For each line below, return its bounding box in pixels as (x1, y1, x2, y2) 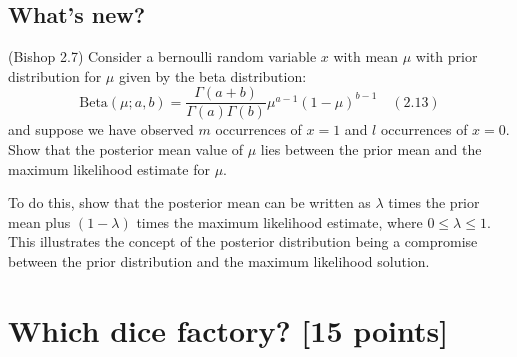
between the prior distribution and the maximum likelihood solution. (8, 251, 430, 272)
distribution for (8, 65, 102, 86)
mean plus (8, 211, 71, 232)
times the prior (388, 192, 480, 213)
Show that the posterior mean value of (8, 139, 244, 160)
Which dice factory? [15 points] (8, 309, 449, 350)
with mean (333, 46, 399, 67)
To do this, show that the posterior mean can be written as (8, 192, 371, 213)
